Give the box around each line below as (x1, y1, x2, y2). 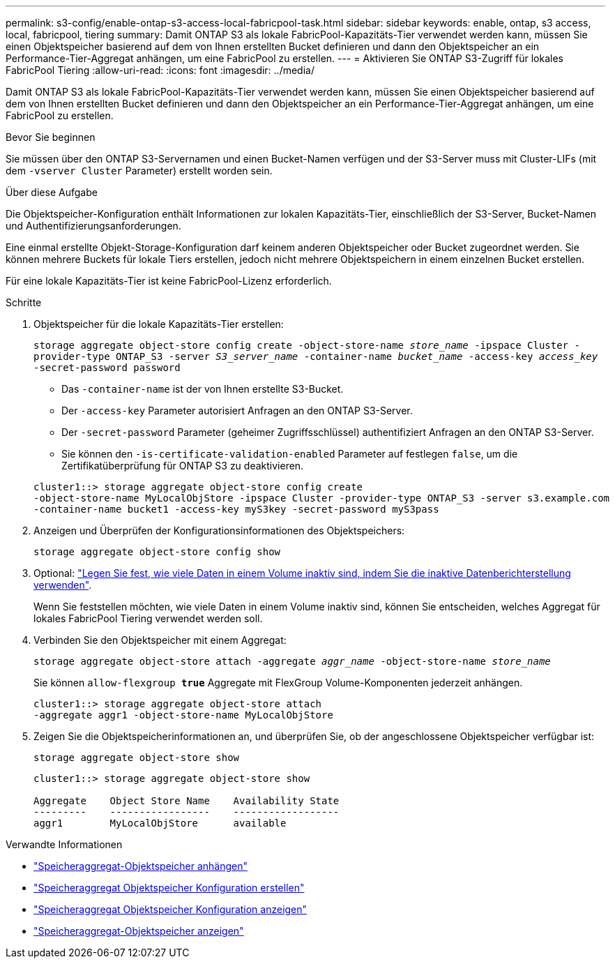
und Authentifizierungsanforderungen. (6, 220, 181, 232)
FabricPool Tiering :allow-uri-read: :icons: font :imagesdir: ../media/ (6, 64, 314, 76)
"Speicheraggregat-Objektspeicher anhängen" (33, 860, 248, 872)
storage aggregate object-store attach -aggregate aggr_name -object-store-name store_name (33, 656, 551, 667)
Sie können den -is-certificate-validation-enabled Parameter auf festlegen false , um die (61, 448, 518, 460)
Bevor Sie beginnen (6, 131, 96, 143)
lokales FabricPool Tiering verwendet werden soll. (33, 612, 263, 624)
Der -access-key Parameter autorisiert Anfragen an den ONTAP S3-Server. (61, 405, 413, 416)
